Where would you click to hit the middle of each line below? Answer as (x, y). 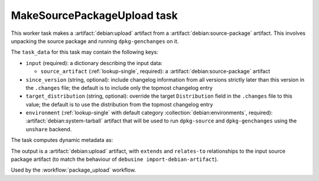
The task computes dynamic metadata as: (62, 140)
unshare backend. (49, 129)
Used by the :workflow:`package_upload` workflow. (73, 170)
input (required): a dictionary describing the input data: (94, 63)
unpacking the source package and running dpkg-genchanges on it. (95, 41)
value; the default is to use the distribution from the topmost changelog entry (119, 104)
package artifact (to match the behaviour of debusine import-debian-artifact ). (115, 159)
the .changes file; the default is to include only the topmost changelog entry (119, 88)
